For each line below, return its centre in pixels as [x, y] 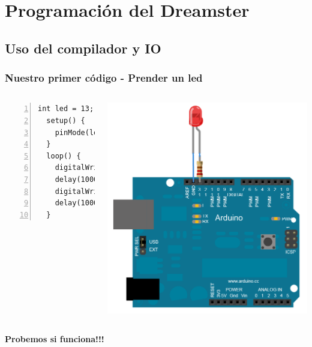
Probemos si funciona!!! [55, 338]
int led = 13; [66, 109]
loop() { [64, 156]
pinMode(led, [81, 132]
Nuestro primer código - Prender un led [104, 78]
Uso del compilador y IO [83, 48]
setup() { [66, 120]
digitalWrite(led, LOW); [104, 191]
